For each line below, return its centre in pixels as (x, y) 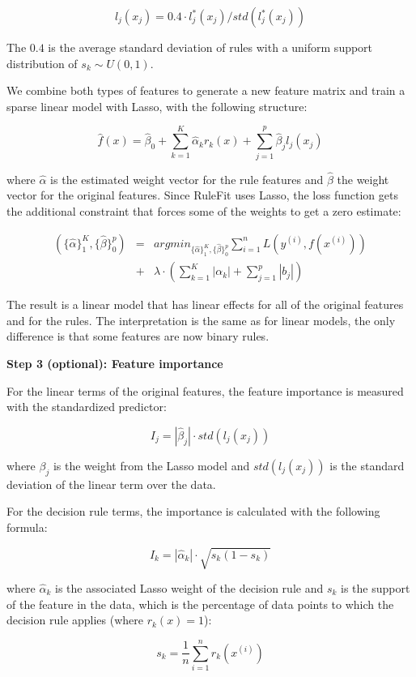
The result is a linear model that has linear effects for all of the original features (205, 304)
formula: (27, 527)
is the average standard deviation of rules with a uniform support (210, 47)
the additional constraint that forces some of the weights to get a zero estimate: (204, 210)
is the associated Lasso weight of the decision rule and (189, 587)
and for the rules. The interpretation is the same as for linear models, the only (201, 320)
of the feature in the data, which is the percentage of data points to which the (200, 604)
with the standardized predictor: (87, 407)
